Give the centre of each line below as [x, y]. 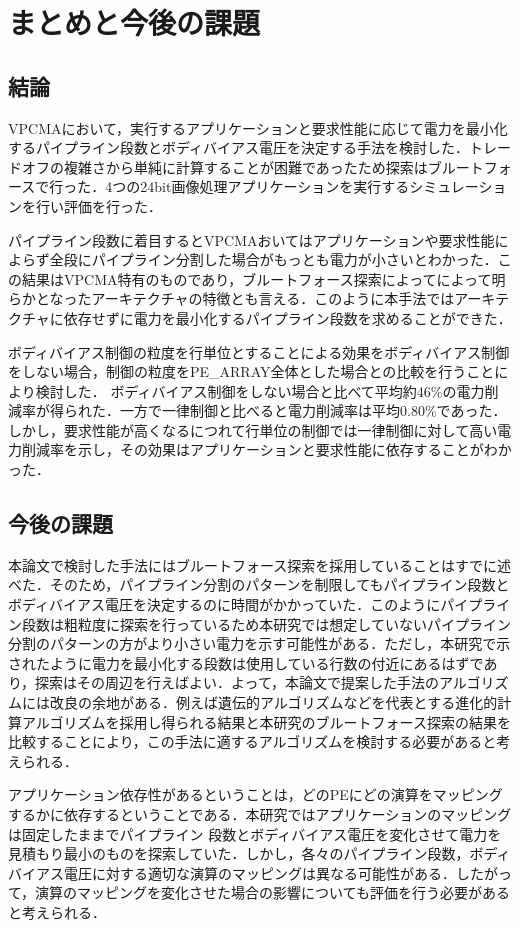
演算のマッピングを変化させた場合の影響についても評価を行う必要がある [272, 892]
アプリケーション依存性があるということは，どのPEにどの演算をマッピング [255, 794]
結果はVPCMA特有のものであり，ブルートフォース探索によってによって [256, 278]
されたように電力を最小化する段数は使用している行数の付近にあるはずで [246, 662]
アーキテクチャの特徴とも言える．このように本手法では [273, 298]
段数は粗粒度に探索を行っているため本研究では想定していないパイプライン [266, 623]
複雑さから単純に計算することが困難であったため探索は [245, 166]
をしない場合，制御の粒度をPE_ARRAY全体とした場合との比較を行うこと [251, 371]
